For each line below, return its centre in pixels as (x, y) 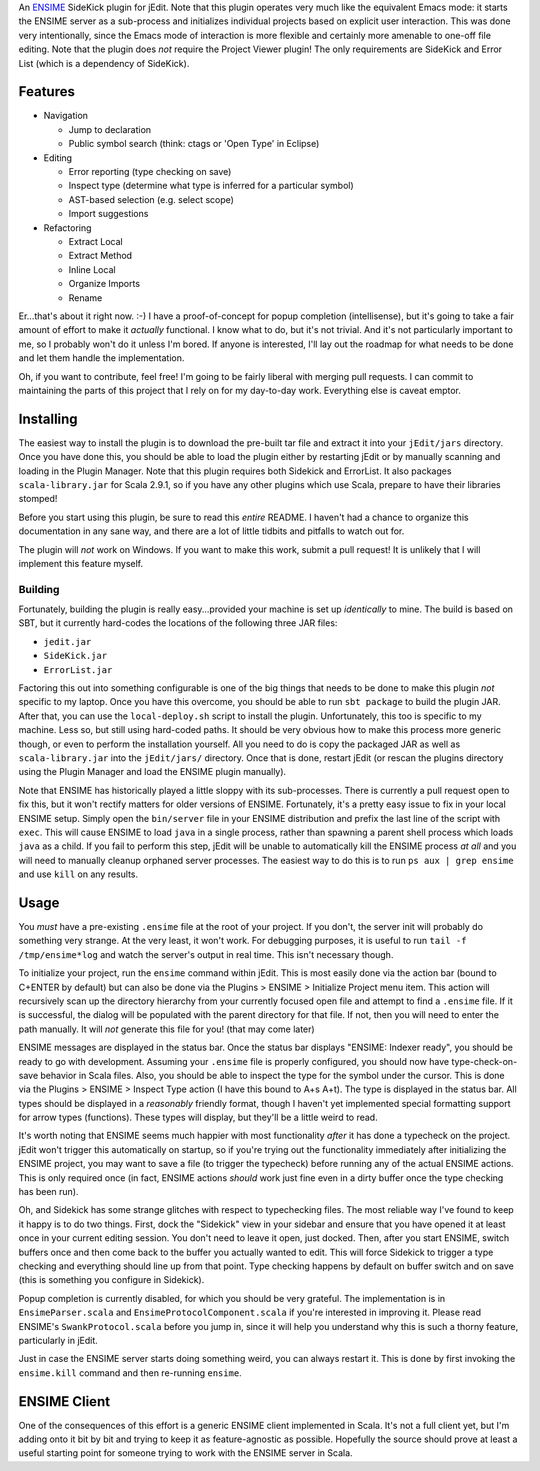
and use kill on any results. (78, 874)
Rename (85, 297)
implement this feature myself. (81, 563)
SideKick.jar (75, 656)
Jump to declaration (110, 129)
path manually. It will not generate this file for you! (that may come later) (166, 1029)
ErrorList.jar (78, 669)
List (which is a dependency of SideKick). (104, 63)
